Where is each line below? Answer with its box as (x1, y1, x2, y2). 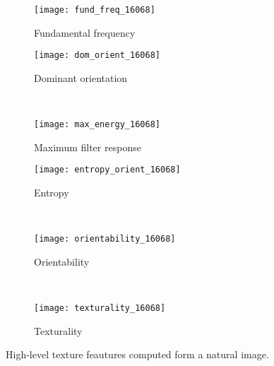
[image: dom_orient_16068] (34, 50, 160, 61)
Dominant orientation (34, 70, 128, 85)
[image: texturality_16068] (34, 303, 166, 314)
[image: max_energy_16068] (34, 119, 160, 130)
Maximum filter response (34, 139, 141, 154)
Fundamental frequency (34, 25, 136, 40)
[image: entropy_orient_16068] (34, 165, 181, 175)
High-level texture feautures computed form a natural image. (6, 347, 269, 362)
